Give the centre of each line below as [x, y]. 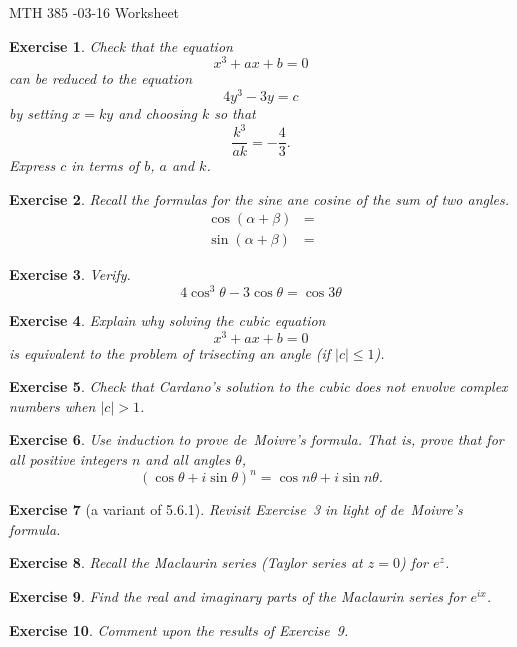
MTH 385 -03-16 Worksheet [94, 12]
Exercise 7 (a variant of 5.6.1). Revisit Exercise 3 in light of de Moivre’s [236, 509]
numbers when [52, 405]
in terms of [105, 165]
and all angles [188, 459]
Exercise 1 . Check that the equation [121, 45]
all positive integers [68, 459]
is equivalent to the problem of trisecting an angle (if [169, 352]
